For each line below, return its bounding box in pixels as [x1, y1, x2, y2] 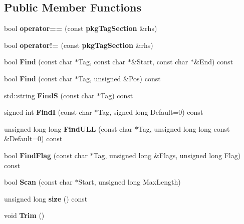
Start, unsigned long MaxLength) [78, 177, 181, 187]
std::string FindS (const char [4, 90, 95, 100]
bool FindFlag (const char [4, 150, 88, 160]
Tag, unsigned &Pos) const [78, 73, 161, 83]
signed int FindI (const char [4, 107, 92, 117]
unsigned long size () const [4, 193, 88, 204]
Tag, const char [78, 56, 126, 67]
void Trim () [4, 210, 45, 221]
